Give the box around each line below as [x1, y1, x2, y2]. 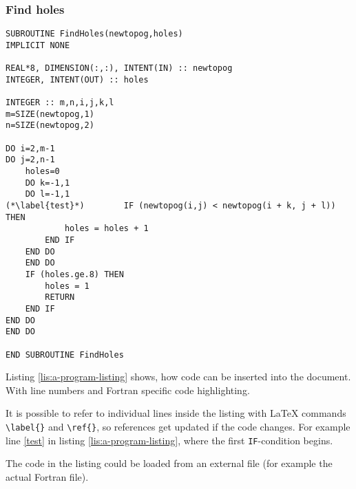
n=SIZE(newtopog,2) [6, 120, 94, 131]
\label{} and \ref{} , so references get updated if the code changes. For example [6, 420, 350, 434]
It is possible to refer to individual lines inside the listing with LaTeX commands [6, 406, 346, 420]
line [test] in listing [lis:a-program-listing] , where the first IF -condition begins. [6, 433, 333, 447]
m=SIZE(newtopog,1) [6, 109, 94, 119]
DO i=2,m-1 [6, 143, 55, 153]
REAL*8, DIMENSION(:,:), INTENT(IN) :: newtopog [6, 63, 233, 74]
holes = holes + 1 [64, 224, 149, 234]
